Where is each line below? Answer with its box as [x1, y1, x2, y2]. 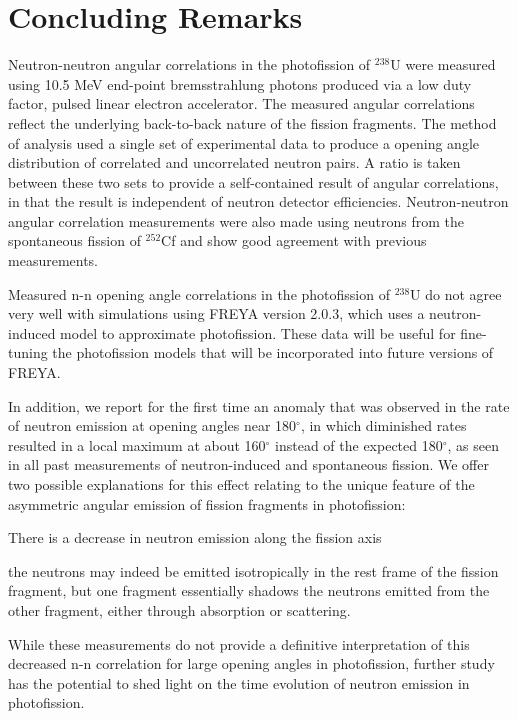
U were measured [390, 54, 496, 75]
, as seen [447, 434, 500, 455]
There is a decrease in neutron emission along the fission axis [8, 527, 382, 548]
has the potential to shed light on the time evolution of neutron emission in [8, 672, 470, 693]
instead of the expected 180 [275, 434, 443, 455]
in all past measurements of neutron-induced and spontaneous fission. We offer [8, 454, 489, 475]
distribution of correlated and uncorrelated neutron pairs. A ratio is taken [8, 152, 461, 173]
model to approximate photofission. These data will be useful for [60, 322, 456, 343]
